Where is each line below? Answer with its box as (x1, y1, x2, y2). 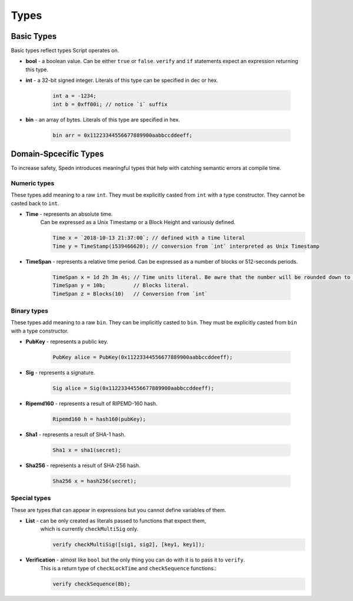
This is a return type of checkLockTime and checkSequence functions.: (40, 564, 217, 572)
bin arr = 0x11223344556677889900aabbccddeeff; (52, 132, 192, 139)
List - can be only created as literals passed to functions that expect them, (25, 517, 207, 524)
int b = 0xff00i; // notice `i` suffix (52, 101, 168, 107)
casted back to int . (11, 199, 59, 206)
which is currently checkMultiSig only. (40, 526, 139, 533)
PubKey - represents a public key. (25, 338, 109, 345)
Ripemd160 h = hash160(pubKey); (52, 416, 146, 422)
